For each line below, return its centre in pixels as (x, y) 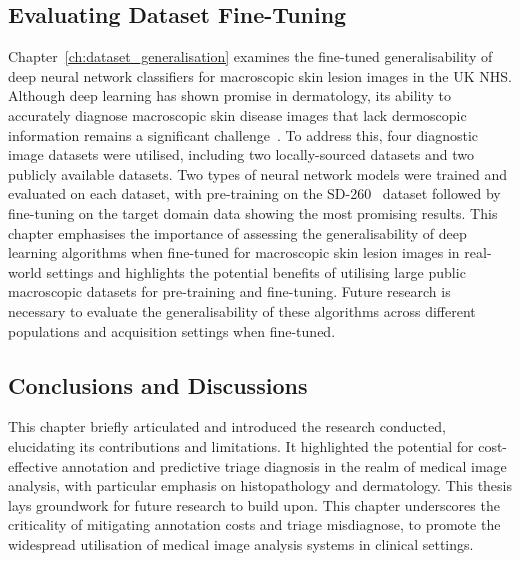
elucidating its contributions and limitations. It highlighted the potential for (241, 445)
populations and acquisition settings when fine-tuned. (172, 330)
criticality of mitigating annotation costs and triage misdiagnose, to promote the (254, 524)
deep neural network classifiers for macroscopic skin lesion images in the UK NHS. (260, 75)
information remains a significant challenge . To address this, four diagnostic (243, 134)
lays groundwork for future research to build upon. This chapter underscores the (254, 504)
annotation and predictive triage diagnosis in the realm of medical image (284, 465)
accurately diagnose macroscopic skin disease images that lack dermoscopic (237, 114)
